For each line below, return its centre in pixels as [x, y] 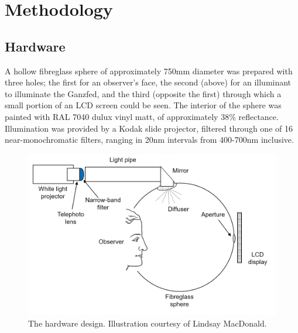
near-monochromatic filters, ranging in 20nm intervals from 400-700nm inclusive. [149, 140]
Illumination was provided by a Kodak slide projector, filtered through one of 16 [149, 128]
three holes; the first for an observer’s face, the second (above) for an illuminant [148, 82]
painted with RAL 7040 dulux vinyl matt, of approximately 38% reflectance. [142, 116]
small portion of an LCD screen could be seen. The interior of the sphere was [143, 105]
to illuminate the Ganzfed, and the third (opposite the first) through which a [143, 93]
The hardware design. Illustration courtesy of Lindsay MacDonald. [148, 323]
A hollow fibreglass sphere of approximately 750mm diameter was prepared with [149, 71]
